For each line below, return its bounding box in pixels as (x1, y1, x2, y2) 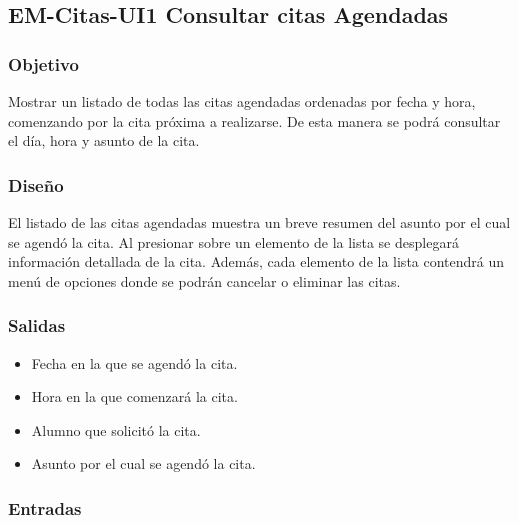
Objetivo (8, 51, 79, 76)
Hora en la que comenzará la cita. (31, 386, 238, 407)
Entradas (8, 495, 82, 520)
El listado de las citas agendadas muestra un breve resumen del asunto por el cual (8, 212, 511, 232)
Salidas (8, 313, 66, 338)
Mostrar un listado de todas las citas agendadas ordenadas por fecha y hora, (8, 91, 476, 111)
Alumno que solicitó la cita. (31, 419, 201, 440)
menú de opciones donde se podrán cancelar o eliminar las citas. (8, 270, 401, 291)
